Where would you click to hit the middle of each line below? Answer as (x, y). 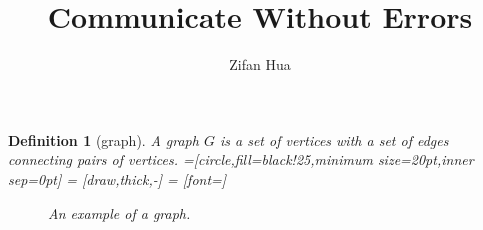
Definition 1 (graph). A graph (103, 139)
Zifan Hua (260, 64)
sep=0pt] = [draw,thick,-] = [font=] (117, 178)
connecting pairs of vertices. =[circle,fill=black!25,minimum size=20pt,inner (241, 159)
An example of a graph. (119, 212)
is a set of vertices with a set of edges (334, 139)
